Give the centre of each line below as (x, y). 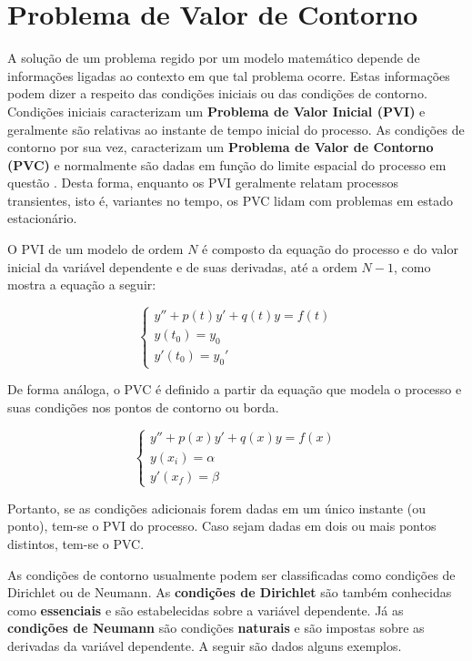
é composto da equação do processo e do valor (330, 249)
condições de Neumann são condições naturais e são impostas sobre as (216, 628)
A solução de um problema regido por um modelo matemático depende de (214, 58)
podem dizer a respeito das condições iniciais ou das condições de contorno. (217, 93)
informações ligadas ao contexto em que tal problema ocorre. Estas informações (229, 75)
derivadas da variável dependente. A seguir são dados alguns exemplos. (205, 645)
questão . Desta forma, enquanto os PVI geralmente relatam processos (203, 183)
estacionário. (42, 218)
